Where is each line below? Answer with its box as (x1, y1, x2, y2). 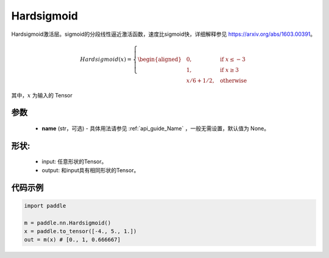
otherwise (219, 77, 247, 84)
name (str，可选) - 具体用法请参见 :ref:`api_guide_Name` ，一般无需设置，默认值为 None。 (41, 125, 270, 132)
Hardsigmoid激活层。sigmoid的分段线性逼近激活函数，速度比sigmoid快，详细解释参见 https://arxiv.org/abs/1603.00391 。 (11, 30, 316, 38)
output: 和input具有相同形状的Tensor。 (41, 166, 140, 173)
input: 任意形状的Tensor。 (41, 158, 107, 166)
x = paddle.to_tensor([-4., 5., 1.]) (24, 228, 137, 234)
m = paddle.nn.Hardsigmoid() (24, 219, 111, 226)
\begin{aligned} (137, 55, 182, 63)
